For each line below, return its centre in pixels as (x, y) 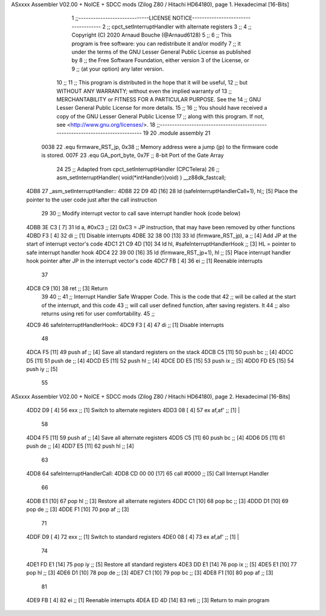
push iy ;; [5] (42, 369)
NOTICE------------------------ (211, 18)
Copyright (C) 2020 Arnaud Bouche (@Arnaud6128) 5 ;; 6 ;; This (152, 35)
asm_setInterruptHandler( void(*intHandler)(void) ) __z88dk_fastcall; (141, 177)
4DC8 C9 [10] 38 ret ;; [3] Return (67, 288)
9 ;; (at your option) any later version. (118, 69)
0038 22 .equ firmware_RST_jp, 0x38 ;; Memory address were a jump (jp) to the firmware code (160, 147)
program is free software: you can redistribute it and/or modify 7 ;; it (156, 43)
